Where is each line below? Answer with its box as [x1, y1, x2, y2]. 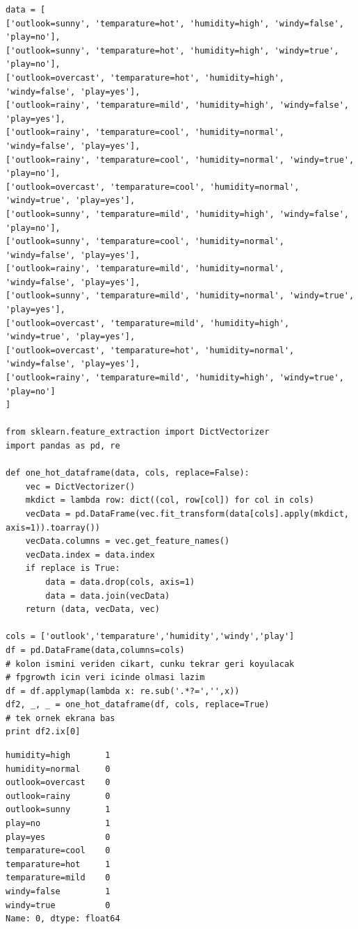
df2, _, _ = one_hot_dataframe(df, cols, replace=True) [6, 700, 270, 710]
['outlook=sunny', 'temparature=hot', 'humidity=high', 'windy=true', [6, 45, 339, 56]
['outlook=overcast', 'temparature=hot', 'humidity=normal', [6, 345, 295, 355]
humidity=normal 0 [6, 764, 111, 774]
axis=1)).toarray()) [6, 522, 101, 533]
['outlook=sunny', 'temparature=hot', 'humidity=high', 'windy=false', [6, 18, 344, 29]
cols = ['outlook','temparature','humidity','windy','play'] [6, 631, 295, 642]
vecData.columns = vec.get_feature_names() [25, 536, 230, 547]
